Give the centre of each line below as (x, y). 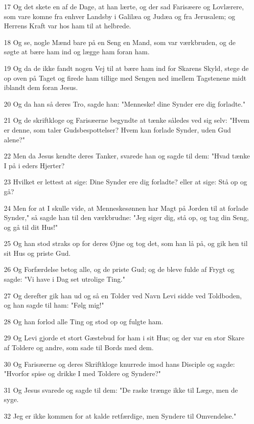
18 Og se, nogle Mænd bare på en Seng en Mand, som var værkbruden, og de (120, 42)
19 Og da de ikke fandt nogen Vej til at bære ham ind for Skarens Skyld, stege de (127, 68)
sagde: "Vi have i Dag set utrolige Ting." (65, 279)
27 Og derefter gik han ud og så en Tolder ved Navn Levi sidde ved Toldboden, (123, 295)
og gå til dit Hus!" (31, 227)
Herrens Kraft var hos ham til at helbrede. (68, 26)
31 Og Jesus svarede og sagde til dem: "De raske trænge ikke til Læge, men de (121, 390)
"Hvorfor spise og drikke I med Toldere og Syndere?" (82, 373)
